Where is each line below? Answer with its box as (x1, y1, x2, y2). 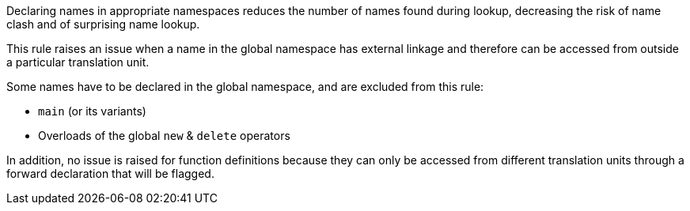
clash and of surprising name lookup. (6, 17, 200, 31)
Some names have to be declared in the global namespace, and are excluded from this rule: (6, 80, 484, 93)
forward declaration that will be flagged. (6, 167, 214, 180)
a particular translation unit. (6, 55, 150, 69)
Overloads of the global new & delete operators (38, 129, 290, 142)
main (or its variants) (38, 104, 146, 118)
